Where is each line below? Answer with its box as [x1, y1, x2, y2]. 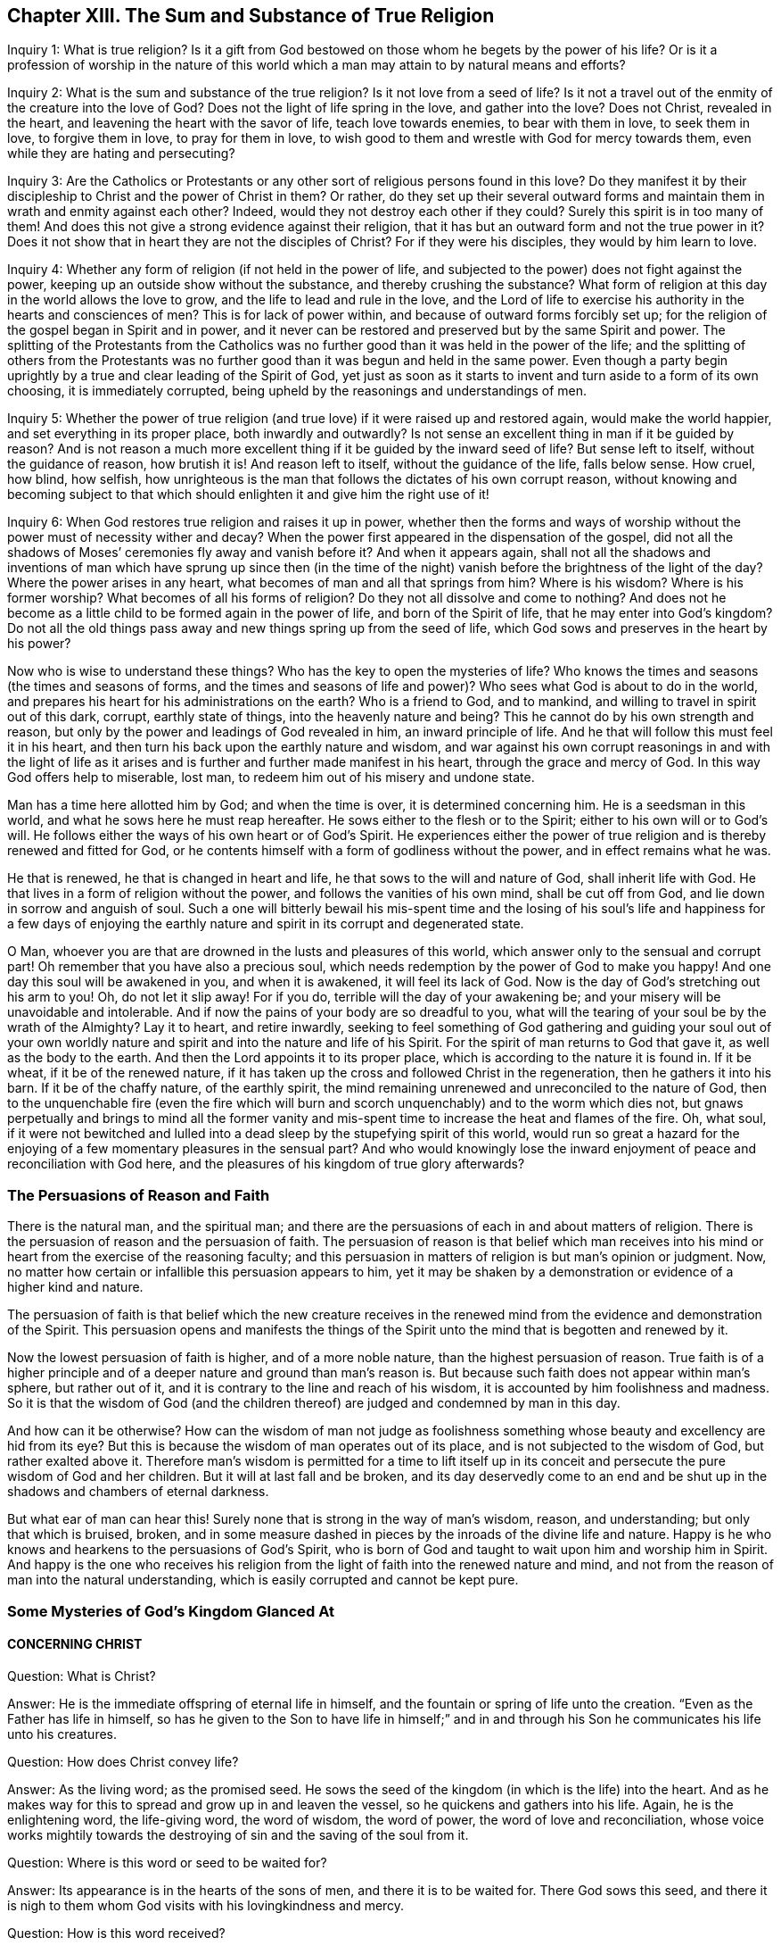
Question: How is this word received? [7, 1925, 226, 1941]
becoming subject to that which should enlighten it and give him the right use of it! [7, 486, 489, 503]
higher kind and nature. [7, 1279, 144, 1295]
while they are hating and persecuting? [7, 146, 235, 162]
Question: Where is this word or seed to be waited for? [7, 1854, 327, 1870]
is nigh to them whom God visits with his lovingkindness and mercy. [7, 1897, 405, 1913]
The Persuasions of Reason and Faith [7, 1185, 270, 1204]
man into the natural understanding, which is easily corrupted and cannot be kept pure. [7, 1572, 519, 1588]
